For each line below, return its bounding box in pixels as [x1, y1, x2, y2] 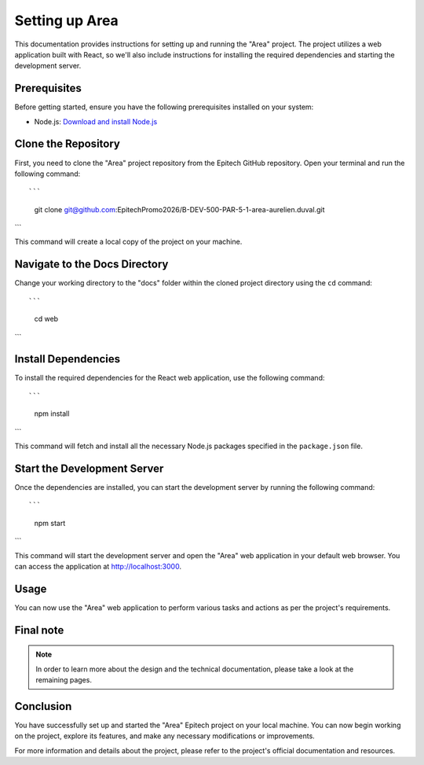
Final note [14, 623, 64, 637]
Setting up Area [14, 12, 119, 29]
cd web [34, 314, 59, 324]
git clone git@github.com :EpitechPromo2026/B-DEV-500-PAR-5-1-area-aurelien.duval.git [34, 204, 325, 214]
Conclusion [14, 700, 72, 713]
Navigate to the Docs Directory [14, 258, 169, 271]
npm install [34, 409, 70, 418]
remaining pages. [35, 675, 92, 684]
